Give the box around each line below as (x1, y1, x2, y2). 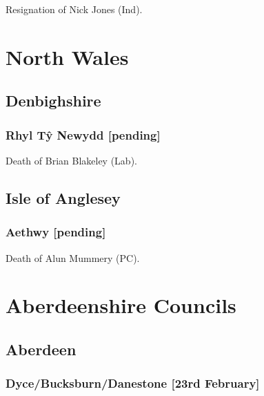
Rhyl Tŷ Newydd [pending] (6, 126, 161, 143)
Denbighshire (6, 90, 101, 111)
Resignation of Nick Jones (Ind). (6, 2, 143, 16)
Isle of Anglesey (6, 187, 121, 208)
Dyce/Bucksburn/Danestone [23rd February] (6, 375, 260, 392)
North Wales (6, 42, 129, 70)
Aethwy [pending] (6, 223, 106, 241)
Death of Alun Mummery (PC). (6, 250, 140, 265)
